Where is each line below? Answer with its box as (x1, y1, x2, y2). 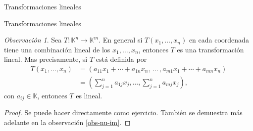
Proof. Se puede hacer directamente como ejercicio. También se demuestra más (4, 107, 243, 118)
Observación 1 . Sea (4, 35, 62, 45)
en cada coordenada (189, 35, 249, 45)
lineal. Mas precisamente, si (4, 54, 88, 64)
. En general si (99, 35, 143, 45)
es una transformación (177, 44, 244, 54)
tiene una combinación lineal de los (4, 44, 110, 54)
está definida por (96, 54, 147, 64)
